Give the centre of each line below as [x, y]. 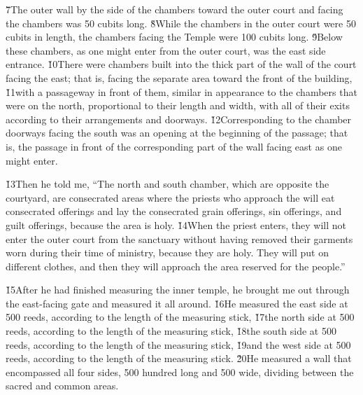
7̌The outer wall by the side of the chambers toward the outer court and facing [175, 9]
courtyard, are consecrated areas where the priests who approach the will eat [170, 197]
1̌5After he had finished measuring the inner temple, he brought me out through [178, 290]
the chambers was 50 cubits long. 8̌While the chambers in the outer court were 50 [181, 23]
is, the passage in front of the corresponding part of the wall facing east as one [174, 146]
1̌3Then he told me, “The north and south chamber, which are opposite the [168, 184]
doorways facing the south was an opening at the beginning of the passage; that [177, 133]
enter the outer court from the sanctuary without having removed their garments [179, 238]
